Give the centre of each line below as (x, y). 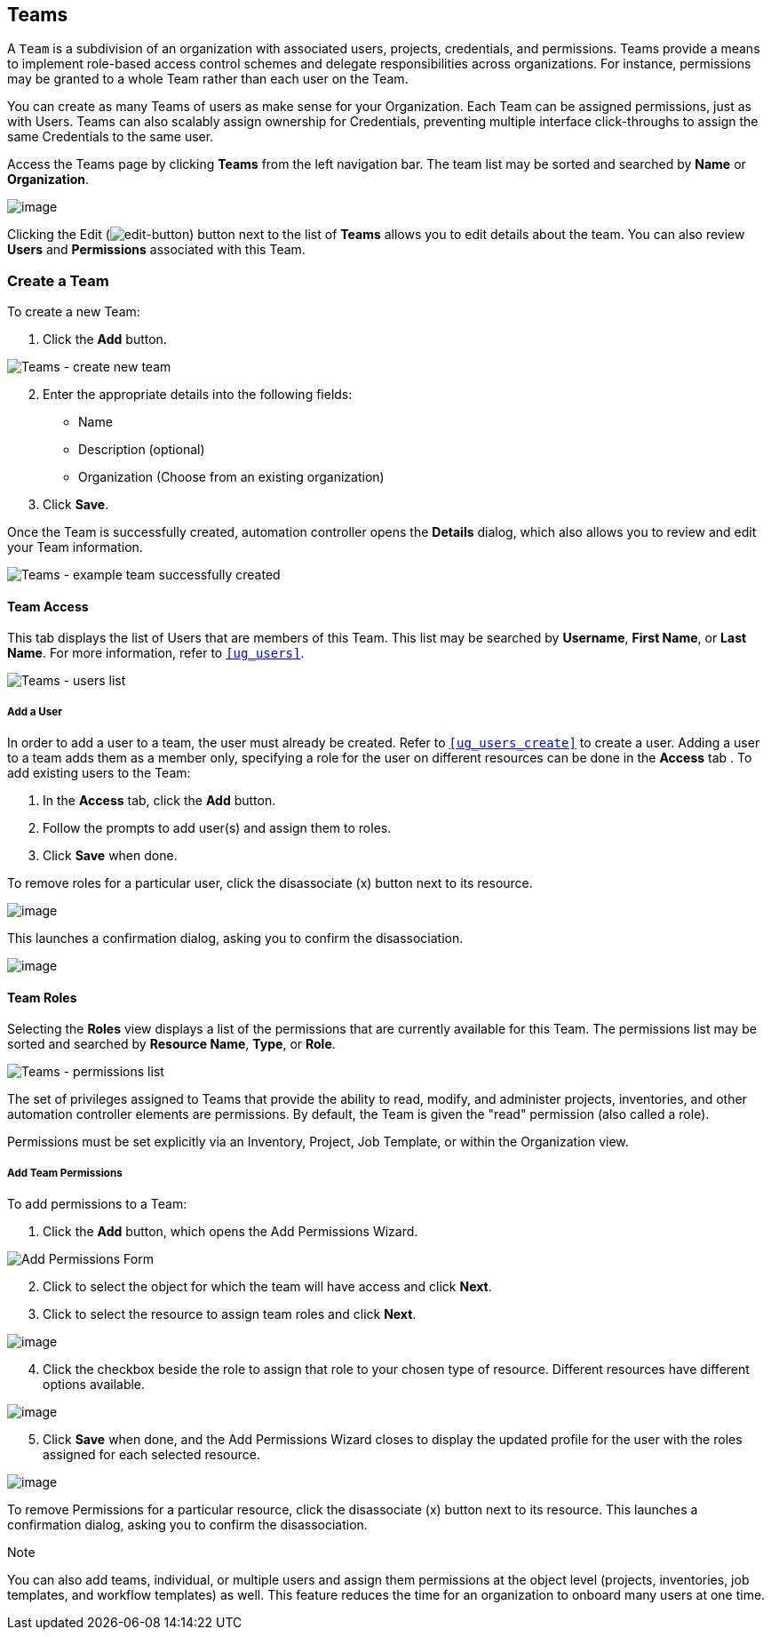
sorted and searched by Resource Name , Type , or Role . (171, 1044)
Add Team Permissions (65, 1173)
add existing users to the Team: (99, 773)
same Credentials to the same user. (111, 137)
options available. (94, 1385)
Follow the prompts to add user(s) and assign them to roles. (217, 828)
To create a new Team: (74, 312)
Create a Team (58, 280)
